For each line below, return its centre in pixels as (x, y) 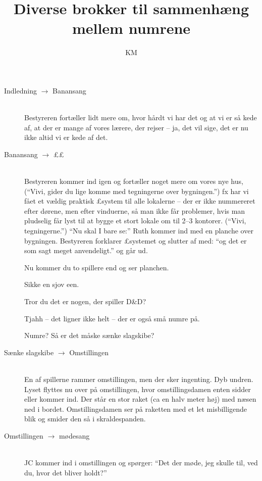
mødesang (74, 435)
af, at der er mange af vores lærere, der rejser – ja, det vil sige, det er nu (136, 127)
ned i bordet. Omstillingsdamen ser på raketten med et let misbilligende (136, 408)
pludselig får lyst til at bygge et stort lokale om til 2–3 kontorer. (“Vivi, (135, 221)
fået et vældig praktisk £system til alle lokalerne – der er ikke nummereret (140, 201)
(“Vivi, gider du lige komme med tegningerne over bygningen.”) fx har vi (137, 191)
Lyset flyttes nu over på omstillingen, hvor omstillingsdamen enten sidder (138, 389)
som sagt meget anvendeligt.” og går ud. (86, 250)
